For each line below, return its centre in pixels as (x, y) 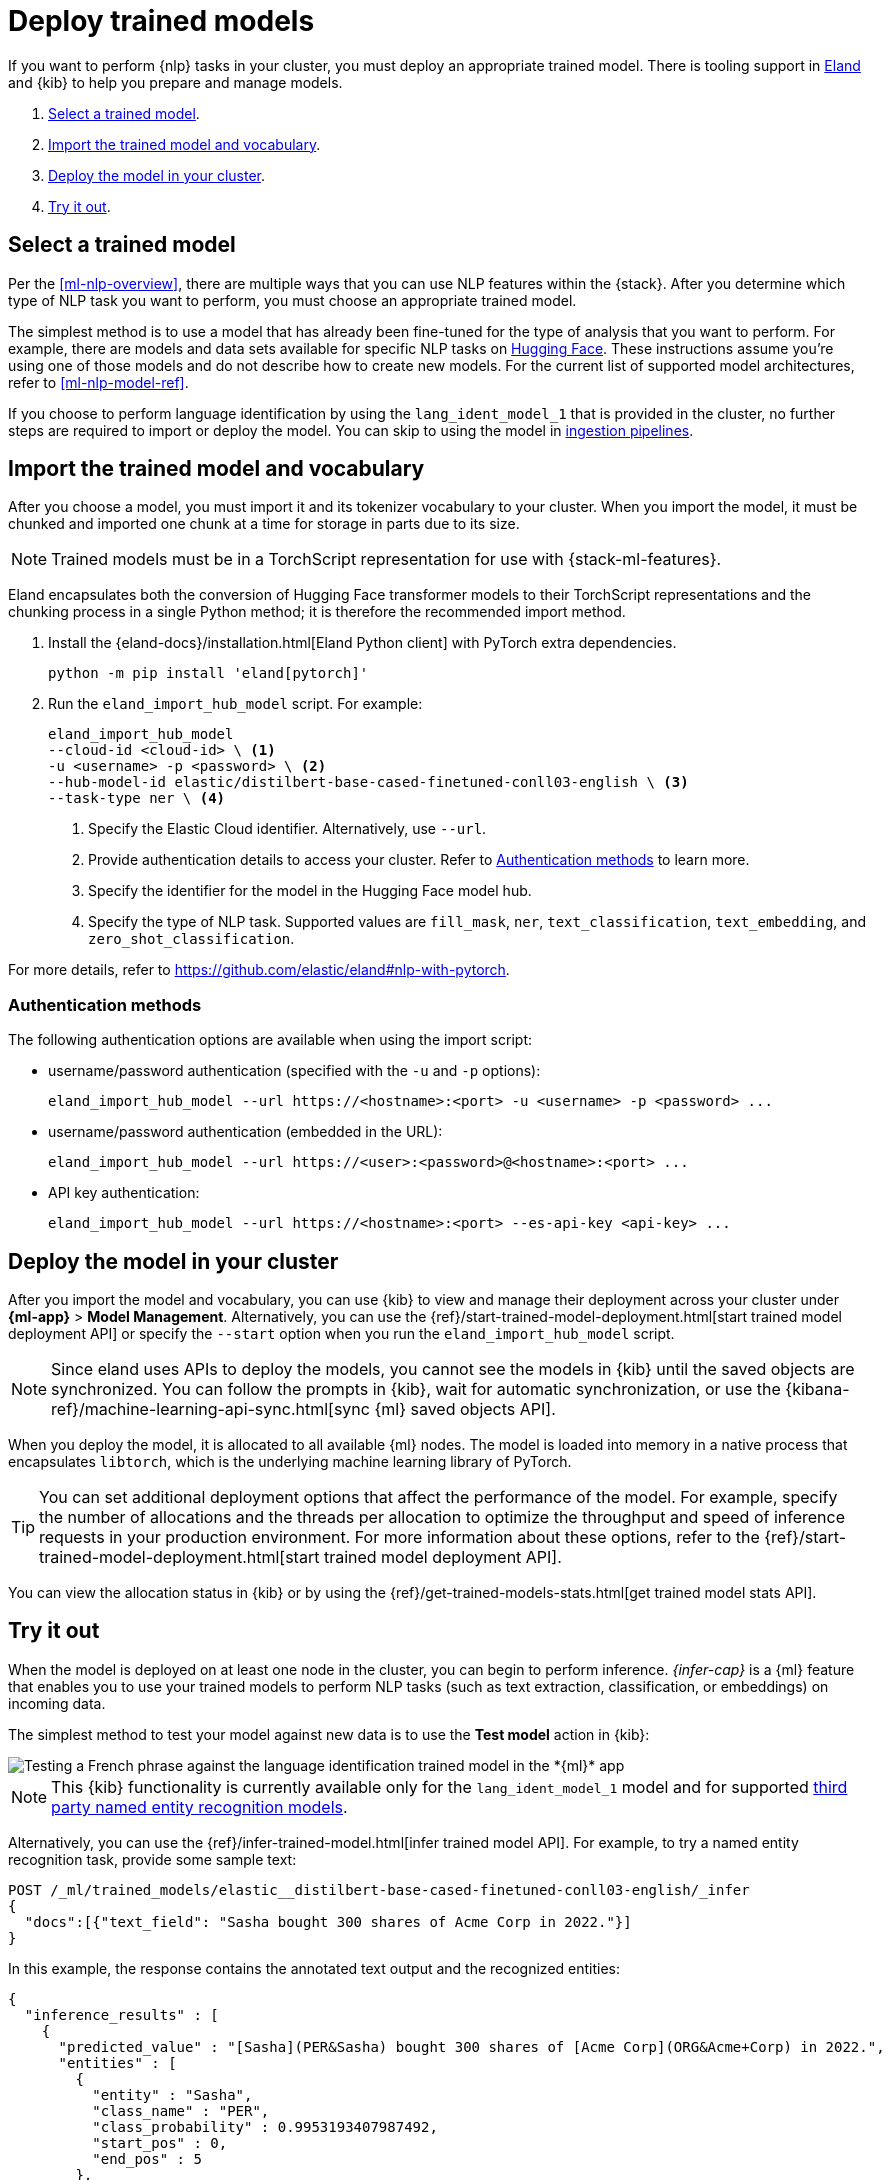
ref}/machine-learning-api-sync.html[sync (210, 1409)
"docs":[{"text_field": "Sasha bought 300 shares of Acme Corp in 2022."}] (328, 1921)
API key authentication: (124, 1193)
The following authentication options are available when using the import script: (270, 1040)
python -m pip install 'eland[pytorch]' (208, 673)
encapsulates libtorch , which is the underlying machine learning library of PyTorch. (290, 1462)
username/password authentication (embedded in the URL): (245, 1132)
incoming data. (57, 1703)
